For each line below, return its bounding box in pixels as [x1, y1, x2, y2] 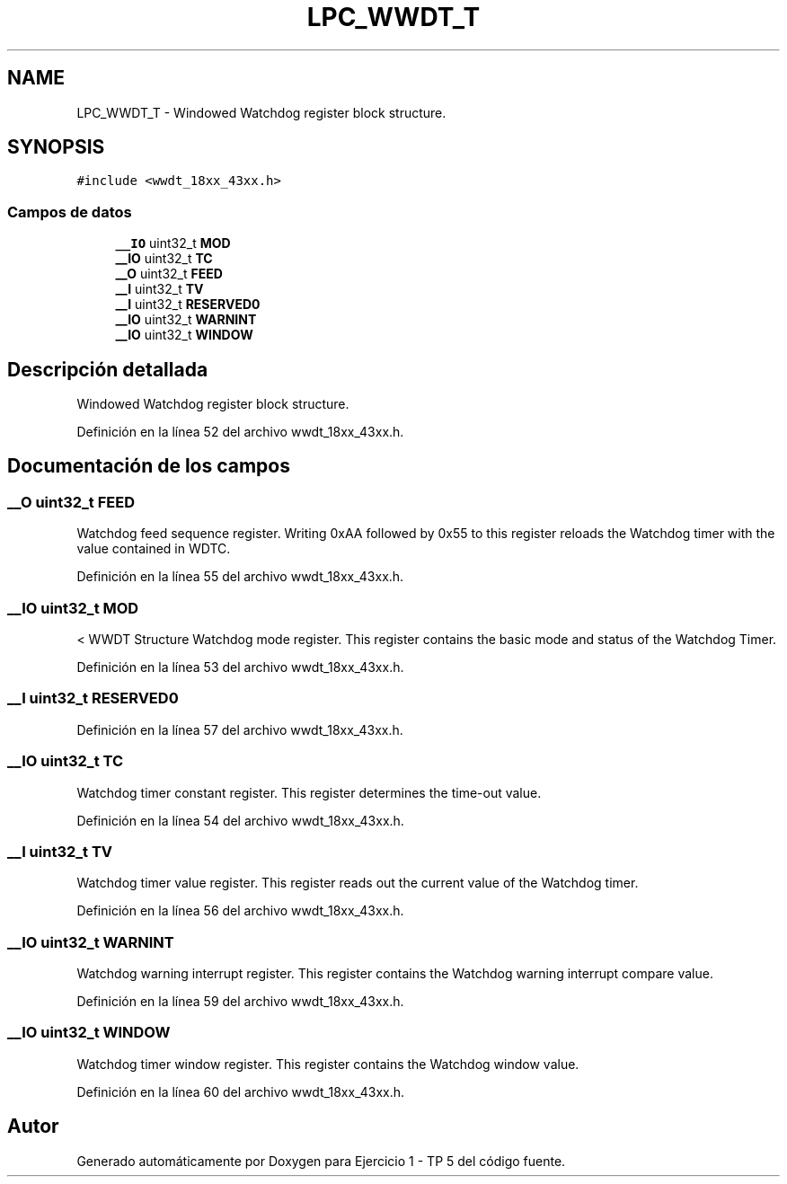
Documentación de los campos [7, 455, 290, 478]
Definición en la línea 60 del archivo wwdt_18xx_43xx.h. [76, 1083, 405, 1100]
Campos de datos [7, 202, 132, 221]
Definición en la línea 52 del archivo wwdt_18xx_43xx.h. [76, 424, 404, 440]
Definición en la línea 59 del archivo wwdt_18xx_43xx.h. [76, 994, 404, 1009]
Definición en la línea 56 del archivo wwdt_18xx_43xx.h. [76, 903, 404, 919]
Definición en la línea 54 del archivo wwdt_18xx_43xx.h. [76, 812, 404, 828]
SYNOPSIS [7, 136, 105, 159]
